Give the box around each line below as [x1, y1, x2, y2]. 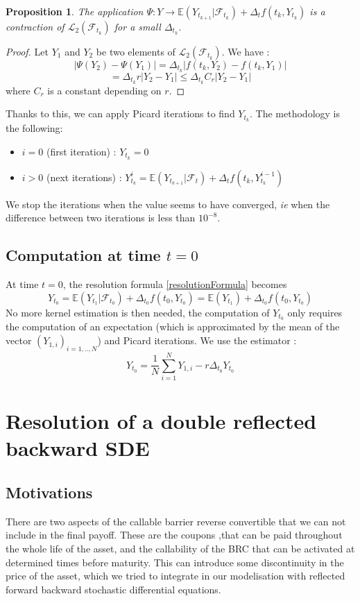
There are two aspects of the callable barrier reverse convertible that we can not [6, 514, 346, 528]
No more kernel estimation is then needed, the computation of [6, 305, 270, 319]
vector [6, 333, 32, 348]
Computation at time [6, 244, 161, 266]
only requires [287, 305, 343, 319]
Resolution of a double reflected [6, 407, 317, 435]
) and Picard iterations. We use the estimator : [97, 333, 297, 348]
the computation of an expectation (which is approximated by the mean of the [6, 319, 340, 334]
